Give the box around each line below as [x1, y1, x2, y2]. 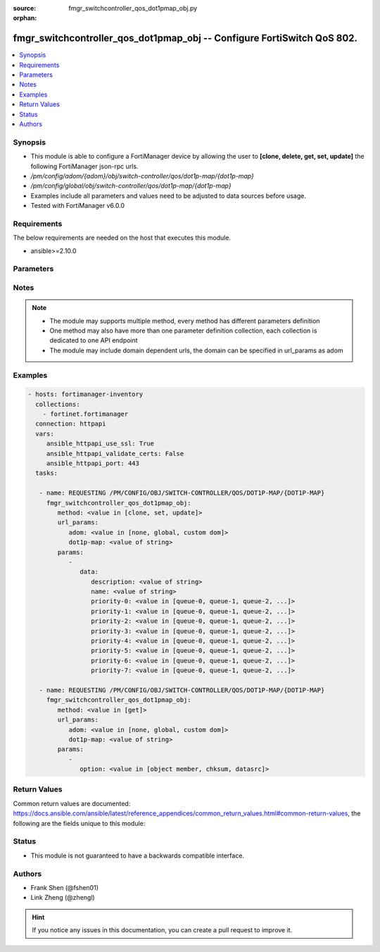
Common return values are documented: [13, 799, 131, 808]
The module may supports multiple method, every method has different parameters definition [49, 316, 320, 325]
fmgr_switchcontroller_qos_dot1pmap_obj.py [68, 4, 198, 12]
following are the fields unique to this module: [13, 819, 146, 827]
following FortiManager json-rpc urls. [30, 162, 139, 171]
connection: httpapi [35, 420, 106, 428]
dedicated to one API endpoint [49, 336, 138, 345]
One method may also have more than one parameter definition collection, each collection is [49, 326, 317, 335]
